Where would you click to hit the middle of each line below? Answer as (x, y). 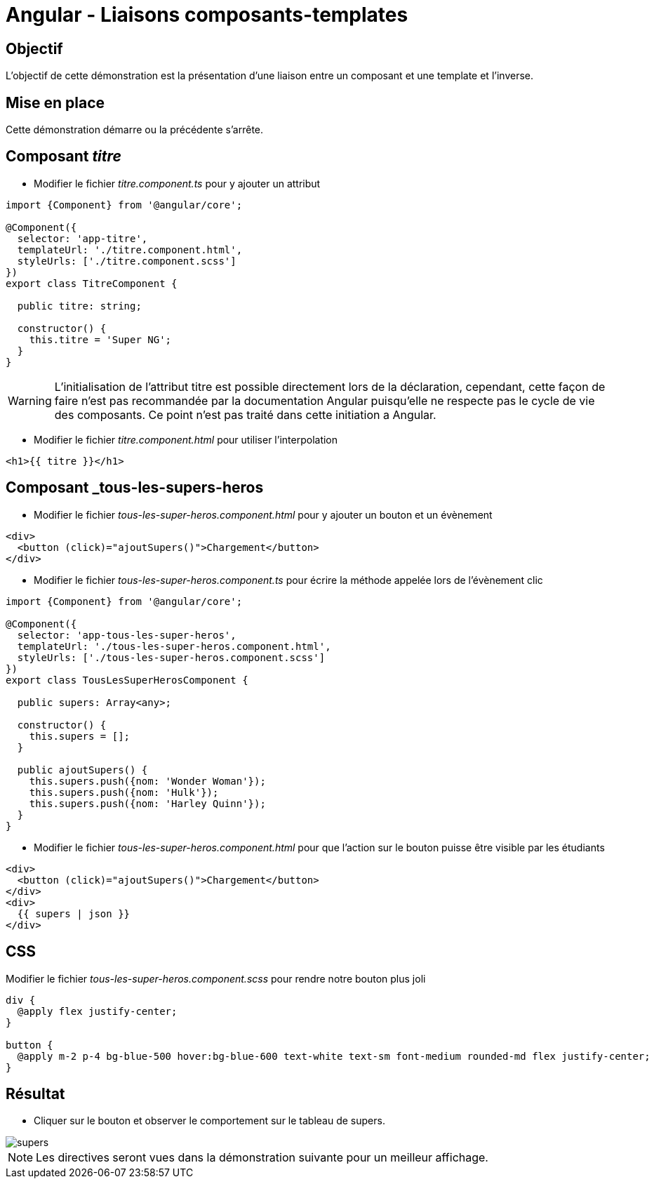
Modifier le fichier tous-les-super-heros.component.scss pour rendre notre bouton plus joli (216, 978)
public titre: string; (79, 306)
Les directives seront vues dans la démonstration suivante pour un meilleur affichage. (262, 1158)
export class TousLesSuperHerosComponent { (127, 680)
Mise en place (55, 102)
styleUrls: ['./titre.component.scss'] (127, 261)
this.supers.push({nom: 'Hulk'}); (124, 792)
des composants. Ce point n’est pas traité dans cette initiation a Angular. (245, 414)
